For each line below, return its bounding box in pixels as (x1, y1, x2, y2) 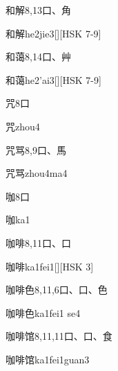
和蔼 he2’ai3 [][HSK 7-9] (6, 72, 101, 87)
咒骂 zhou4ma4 (6, 166, 68, 180)
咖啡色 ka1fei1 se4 (6, 305, 81, 320)
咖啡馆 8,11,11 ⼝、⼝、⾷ (6, 329, 112, 343)
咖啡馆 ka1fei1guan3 (6, 352, 90, 366)
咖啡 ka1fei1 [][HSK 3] (6, 259, 94, 273)
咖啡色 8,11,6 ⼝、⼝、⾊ (6, 282, 108, 297)
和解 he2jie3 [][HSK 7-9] (6, 26, 101, 40)
